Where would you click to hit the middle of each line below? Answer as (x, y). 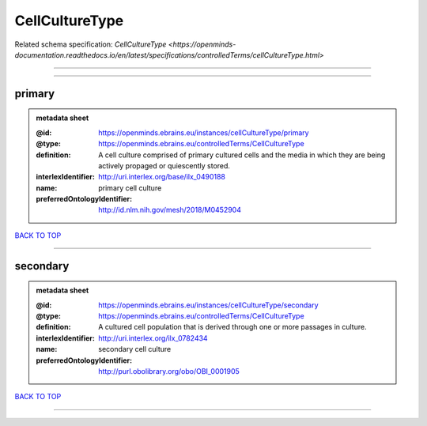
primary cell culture (130, 188)
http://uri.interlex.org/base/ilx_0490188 (162, 177)
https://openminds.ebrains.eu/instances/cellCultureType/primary (204, 132)
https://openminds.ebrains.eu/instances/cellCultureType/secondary (209, 305)
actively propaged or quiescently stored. (164, 165)
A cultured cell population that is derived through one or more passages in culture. (232, 327)
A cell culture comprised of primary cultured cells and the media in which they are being (242, 155)
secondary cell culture (135, 349)
